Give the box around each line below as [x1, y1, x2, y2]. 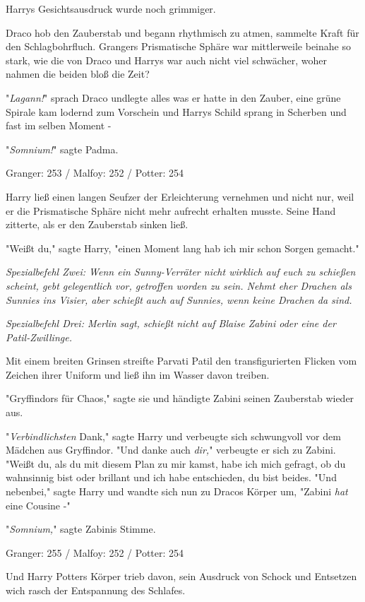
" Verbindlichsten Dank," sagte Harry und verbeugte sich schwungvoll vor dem [6, 428, 341, 443]
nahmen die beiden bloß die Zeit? [6, 66, 150, 81]
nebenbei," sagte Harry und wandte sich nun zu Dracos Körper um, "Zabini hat [6, 484, 348, 499]
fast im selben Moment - [6, 118, 112, 133]
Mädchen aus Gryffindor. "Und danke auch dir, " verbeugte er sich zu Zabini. [6, 442, 336, 457]
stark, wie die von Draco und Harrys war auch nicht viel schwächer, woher [6, 52, 327, 67]
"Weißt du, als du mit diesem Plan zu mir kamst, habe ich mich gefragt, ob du [6, 456, 346, 471]
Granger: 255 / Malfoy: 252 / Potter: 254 [6, 545, 184, 560]
